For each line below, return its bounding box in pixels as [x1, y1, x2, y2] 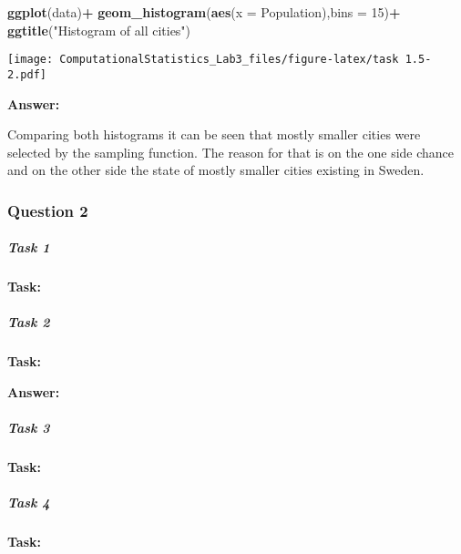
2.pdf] [7, 67, 46, 81]
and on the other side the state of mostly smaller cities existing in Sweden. [7, 160, 425, 180]
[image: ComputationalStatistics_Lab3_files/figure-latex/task [7, 53, 399, 67]
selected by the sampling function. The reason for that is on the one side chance [7, 142, 455, 161]
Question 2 [7, 199, 88, 221]
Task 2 [7, 313, 50, 332]
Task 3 [7, 418, 50, 437]
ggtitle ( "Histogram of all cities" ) [7, 20, 191, 39]
